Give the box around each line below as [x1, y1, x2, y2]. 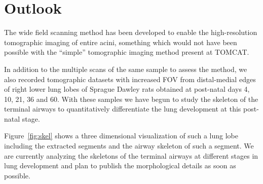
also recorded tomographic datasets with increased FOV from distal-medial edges [4, 73, 256, 84]
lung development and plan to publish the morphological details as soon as [4, 160, 236, 171]
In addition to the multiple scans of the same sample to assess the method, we [4, 63, 247, 74]
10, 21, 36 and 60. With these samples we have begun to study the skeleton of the [4, 93, 258, 104]
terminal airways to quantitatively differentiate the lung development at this [4, 103, 241, 114]
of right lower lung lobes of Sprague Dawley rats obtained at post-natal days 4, [4, 84, 250, 94]
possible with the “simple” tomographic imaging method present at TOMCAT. [4, 47, 249, 57]
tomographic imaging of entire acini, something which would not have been [4, 36, 237, 47]
